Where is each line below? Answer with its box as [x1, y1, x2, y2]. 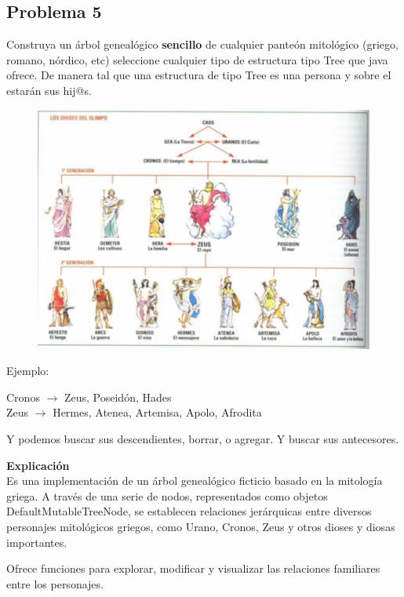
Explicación [6, 457, 70, 473]
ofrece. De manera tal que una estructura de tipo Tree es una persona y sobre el [6, 67, 391, 83]
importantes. [6, 533, 67, 550]
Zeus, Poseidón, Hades [64, 388, 172, 405]
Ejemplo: [6, 362, 49, 379]
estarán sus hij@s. [6, 82, 92, 98]
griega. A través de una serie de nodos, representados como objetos [6, 487, 328, 504]
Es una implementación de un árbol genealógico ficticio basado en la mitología [6, 472, 383, 489]
